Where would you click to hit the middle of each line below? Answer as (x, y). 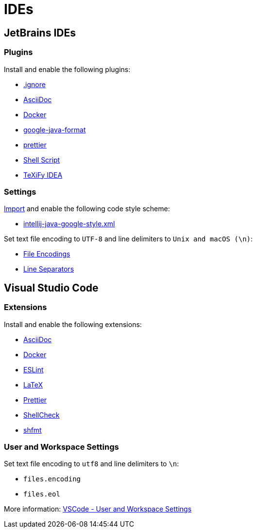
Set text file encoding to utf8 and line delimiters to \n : (92, 464)
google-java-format (55, 129)
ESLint (34, 369)
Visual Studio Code (51, 288)
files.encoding (52, 479)
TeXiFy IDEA (43, 175)
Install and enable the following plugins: (67, 69)
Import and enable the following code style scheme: (87, 209)
